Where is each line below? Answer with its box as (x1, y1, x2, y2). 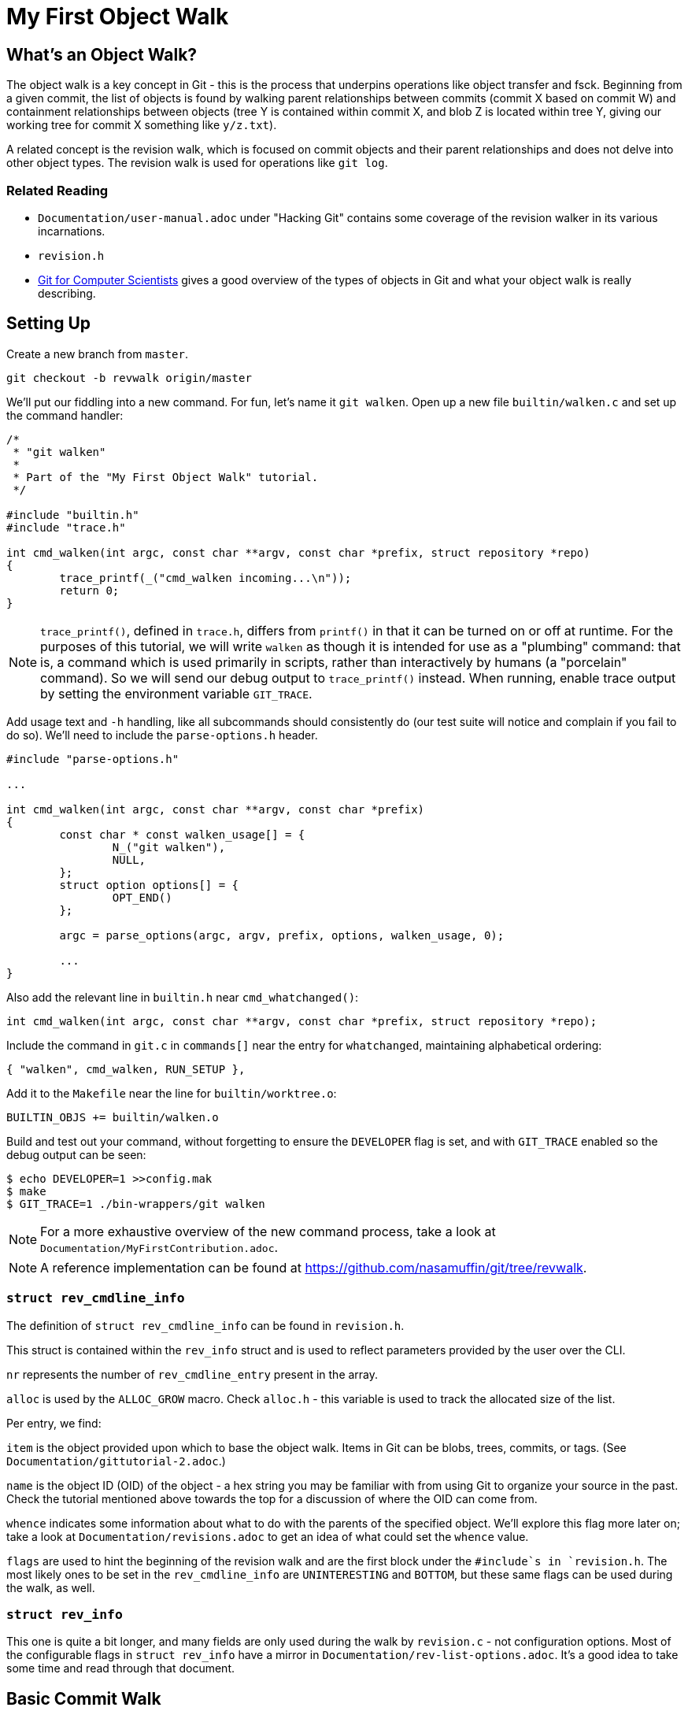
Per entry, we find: (6, 1416, 102, 1430)
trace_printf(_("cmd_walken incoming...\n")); (59, 571, 352, 584)
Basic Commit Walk (6, 1688, 161, 1709)
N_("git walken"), (112, 840, 226, 854)
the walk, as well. (6, 1580, 95, 1594)
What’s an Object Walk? (6, 44, 198, 65)
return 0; (59, 583, 120, 597)
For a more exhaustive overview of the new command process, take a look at (40, 1223, 496, 1239)
